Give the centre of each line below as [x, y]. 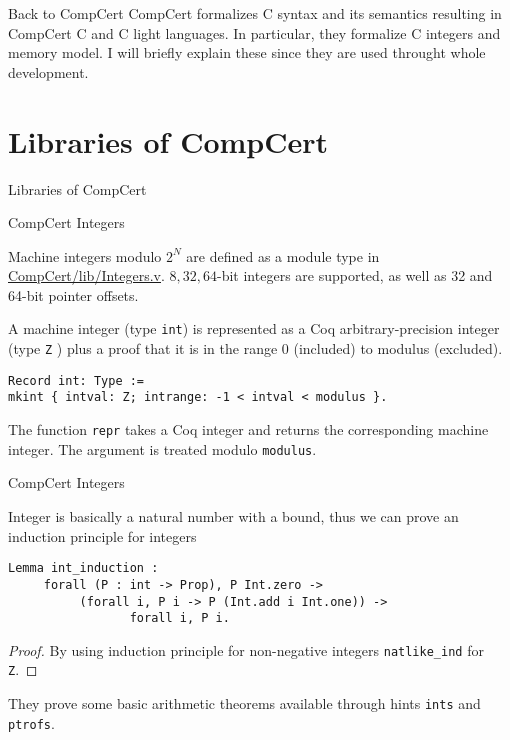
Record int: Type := [76, 380]
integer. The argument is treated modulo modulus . [162, 448]
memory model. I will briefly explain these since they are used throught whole [247, 52]
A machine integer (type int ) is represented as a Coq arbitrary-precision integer [254, 328]
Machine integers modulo [85, 255]
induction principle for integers [102, 535]
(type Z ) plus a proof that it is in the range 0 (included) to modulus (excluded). [255, 348]
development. [48, 71]
